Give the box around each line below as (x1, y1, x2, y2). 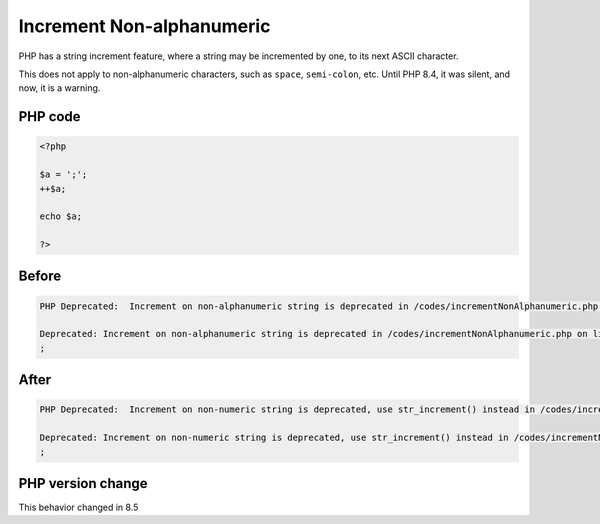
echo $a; (39, 211, 83, 222)
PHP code (18, 108, 81, 125)
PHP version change (18, 475, 149, 492)
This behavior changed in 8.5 (18, 501, 139, 514)
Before (18, 268, 62, 285)
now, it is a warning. (18, 82, 101, 94)
